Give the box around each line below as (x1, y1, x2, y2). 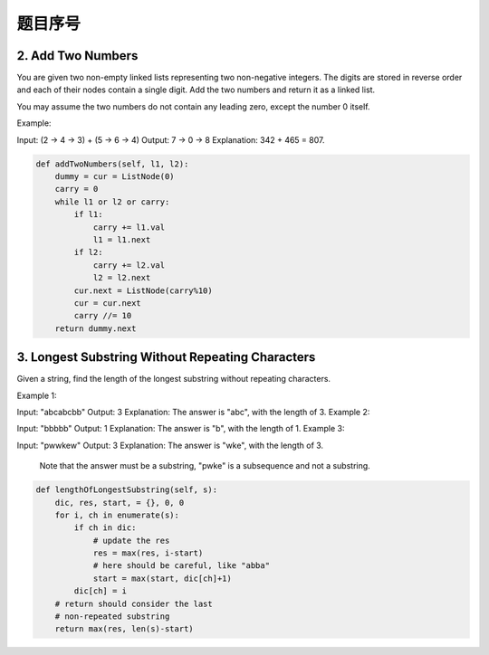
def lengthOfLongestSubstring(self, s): (35, 485, 217, 495)
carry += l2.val (92, 260, 166, 271)
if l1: (73, 209, 103, 220)
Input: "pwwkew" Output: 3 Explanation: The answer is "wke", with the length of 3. (16, 440, 324, 451)
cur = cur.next (73, 298, 142, 308)
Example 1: (16, 390, 57, 401)
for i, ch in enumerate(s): (54, 509, 180, 520)
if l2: (73, 247, 103, 258)
